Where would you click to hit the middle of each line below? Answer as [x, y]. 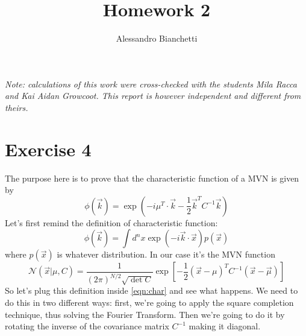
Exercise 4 [48, 149]
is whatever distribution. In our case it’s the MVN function [166, 254]
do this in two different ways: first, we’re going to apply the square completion [149, 302]
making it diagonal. [225, 326]
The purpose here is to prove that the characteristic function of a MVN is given [152, 178]
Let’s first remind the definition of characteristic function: [111, 222]
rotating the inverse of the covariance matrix [87, 326]
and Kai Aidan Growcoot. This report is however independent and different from [153, 96]
